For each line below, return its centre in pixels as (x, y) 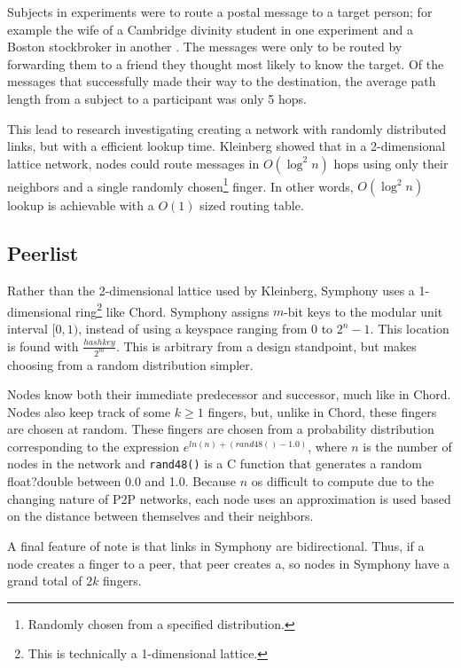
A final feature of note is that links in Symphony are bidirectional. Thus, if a (216, 545)
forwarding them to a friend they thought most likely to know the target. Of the (226, 63)
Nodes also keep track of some (89, 411)
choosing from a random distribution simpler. (130, 364)
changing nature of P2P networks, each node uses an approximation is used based (229, 498)
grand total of (45, 581)
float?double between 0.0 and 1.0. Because (122, 481)
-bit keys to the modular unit (363, 311)
